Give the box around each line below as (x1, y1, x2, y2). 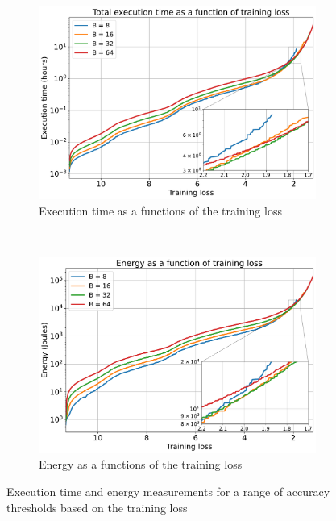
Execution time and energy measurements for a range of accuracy (6, 483, 330, 500)
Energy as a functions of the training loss (39, 456, 243, 473)
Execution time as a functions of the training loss (39, 202, 282, 219)
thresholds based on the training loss (6, 498, 188, 515)
